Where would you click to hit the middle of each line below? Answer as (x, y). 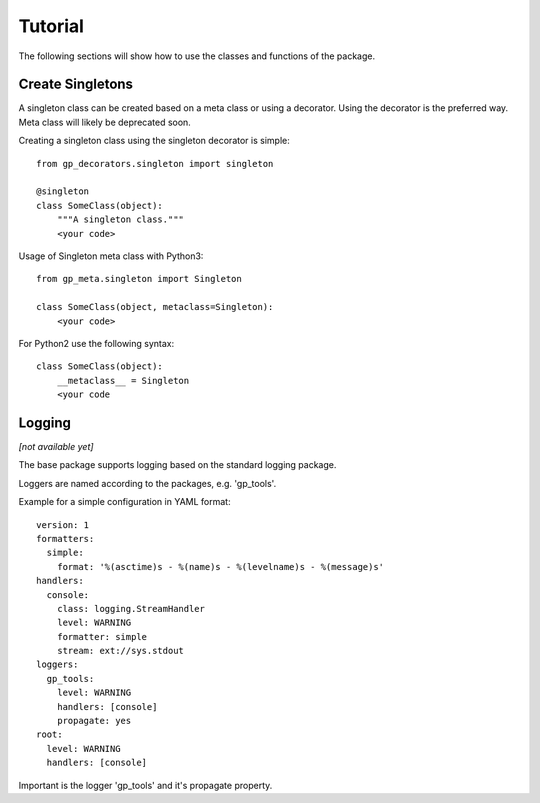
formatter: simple (102, 636)
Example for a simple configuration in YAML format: (124, 502)
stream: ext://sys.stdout (120, 651)
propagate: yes (94, 721)
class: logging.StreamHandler (130, 608)
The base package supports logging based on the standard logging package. (177, 465)
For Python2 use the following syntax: (96, 343)
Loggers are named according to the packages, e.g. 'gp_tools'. (147, 483)
